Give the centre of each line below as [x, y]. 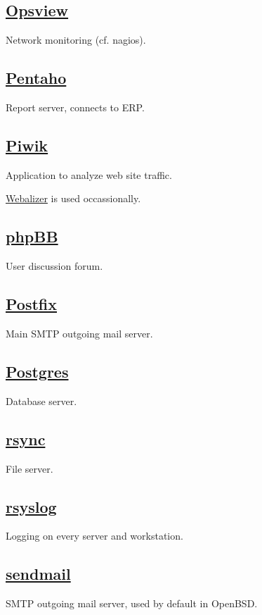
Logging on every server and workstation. [94, 536]
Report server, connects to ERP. [75, 107]
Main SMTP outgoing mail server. [79, 333]
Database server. [41, 400]
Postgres [37, 371]
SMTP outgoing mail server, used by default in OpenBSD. [132, 603]
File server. [30, 468]
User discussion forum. [54, 266]
